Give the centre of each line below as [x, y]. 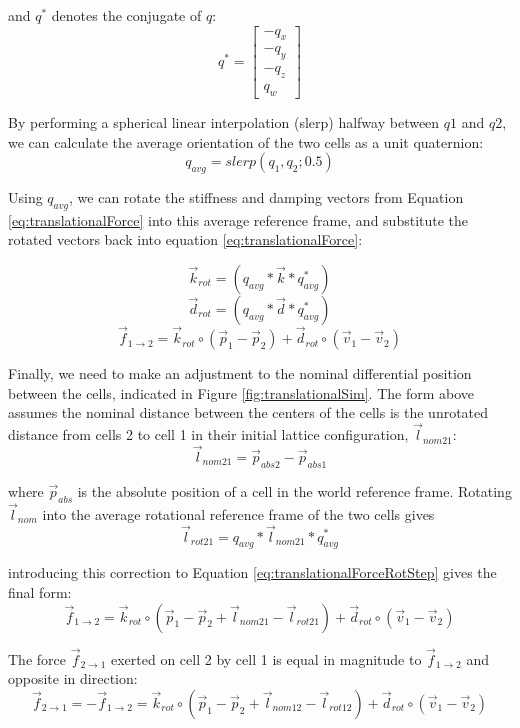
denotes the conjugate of [126, 15]
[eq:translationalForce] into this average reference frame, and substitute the [238, 219]
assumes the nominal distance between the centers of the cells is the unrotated [248, 412]
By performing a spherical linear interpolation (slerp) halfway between [224, 121]
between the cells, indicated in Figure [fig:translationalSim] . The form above [241, 392]
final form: [40, 591]
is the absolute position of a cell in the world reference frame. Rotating [294, 490]
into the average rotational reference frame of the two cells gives [238, 513]
